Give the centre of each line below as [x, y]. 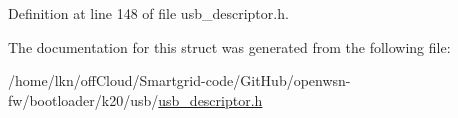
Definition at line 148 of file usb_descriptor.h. [148, 13]
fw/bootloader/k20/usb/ [83, 99]
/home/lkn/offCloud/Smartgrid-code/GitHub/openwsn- [179, 80]
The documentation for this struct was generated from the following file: [229, 46]
